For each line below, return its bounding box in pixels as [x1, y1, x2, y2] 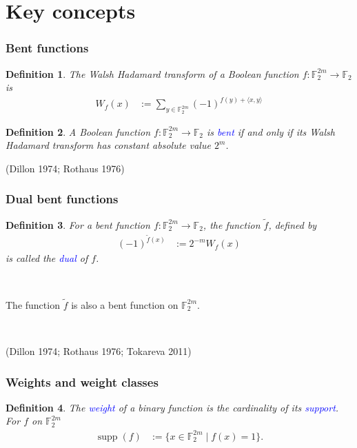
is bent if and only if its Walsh [207, 124, 335, 139]
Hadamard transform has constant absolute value [6, 138, 211, 152]
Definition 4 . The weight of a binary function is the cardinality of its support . [6, 400, 339, 414]
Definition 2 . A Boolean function [6, 124, 151, 139]
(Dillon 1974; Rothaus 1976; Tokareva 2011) [6, 344, 192, 358]
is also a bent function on [71, 297, 178, 312]
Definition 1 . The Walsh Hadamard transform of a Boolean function [6, 66, 299, 81]
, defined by [268, 217, 317, 232]
